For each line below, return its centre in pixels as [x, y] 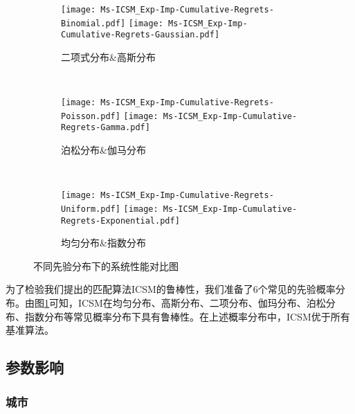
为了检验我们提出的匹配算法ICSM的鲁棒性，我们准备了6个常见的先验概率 [171, 289]
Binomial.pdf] [93, 23]
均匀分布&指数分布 [103, 243]
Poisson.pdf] [91, 116]
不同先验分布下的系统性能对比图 [106, 265]
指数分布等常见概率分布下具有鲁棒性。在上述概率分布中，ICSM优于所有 [187, 316]
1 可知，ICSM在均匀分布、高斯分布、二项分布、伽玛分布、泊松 [185, 303]
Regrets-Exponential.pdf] [120, 220]
